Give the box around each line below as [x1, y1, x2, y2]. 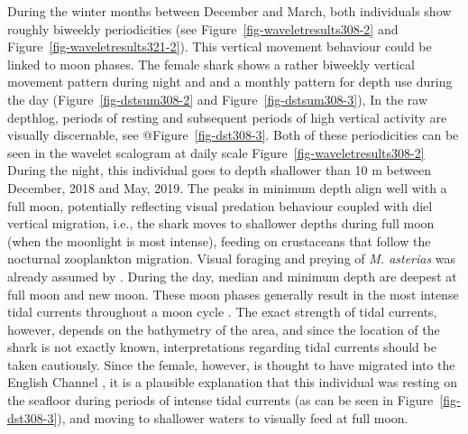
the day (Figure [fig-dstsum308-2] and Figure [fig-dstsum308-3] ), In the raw [7, 89, 427, 108]
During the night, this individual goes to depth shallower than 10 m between [7, 161, 431, 180]
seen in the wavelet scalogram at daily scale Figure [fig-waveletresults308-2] [7, 143, 425, 162]
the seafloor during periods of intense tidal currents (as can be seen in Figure [7, 391, 434, 410]
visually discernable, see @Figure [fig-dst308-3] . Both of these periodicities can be [7, 125, 459, 144]
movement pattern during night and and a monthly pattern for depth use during [7, 72, 453, 91]
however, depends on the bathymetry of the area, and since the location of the [7, 319, 440, 338]
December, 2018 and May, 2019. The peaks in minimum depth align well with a [7, 178, 447, 197]
